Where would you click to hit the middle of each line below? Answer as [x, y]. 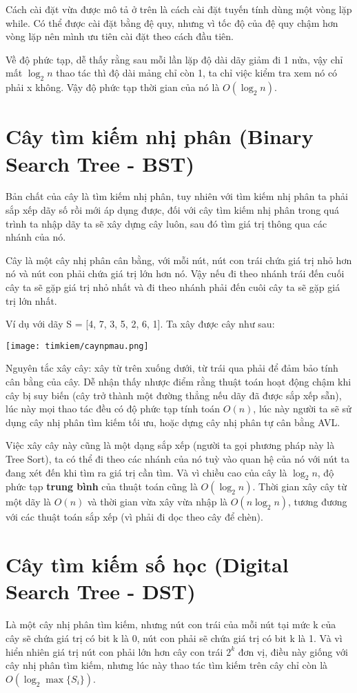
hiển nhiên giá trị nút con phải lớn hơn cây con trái [114, 651]
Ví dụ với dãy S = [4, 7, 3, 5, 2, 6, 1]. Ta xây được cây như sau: [140, 324]
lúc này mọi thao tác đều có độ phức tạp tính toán [113, 409]
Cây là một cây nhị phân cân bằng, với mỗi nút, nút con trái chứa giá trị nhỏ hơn [179, 260]
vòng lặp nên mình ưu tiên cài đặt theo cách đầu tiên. [120, 36]
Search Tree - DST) [101, 591]
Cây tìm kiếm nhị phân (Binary [160, 136]
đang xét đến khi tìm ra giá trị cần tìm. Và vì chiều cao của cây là [146, 472]
